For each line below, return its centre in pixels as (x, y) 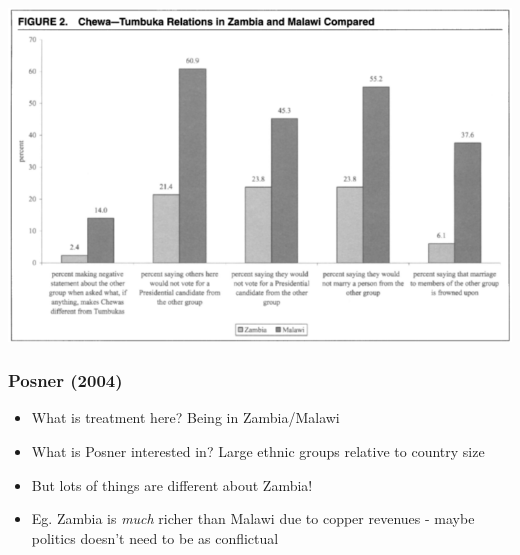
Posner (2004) (65, 380)
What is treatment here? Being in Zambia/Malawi (185, 417)
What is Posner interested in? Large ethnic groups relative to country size (258, 450)
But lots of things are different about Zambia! (172, 484)
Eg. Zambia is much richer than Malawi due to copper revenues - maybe (253, 518)
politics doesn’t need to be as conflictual (155, 537)
